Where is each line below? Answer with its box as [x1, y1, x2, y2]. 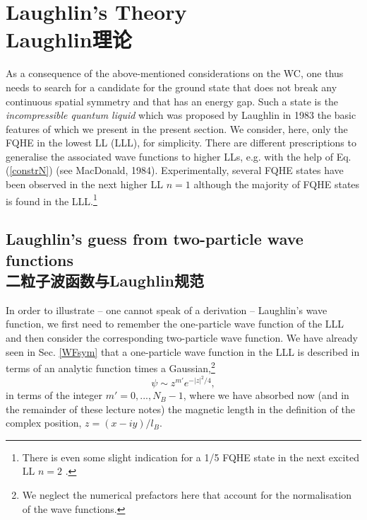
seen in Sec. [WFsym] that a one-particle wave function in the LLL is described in [6, 344, 360, 359]
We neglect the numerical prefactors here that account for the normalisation [22, 487, 352, 502]
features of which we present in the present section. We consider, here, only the [6, 121, 348, 136]
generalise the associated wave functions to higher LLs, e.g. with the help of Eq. [6, 149, 351, 163]
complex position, [6, 415, 82, 430]
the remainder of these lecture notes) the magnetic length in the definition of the [6, 401, 355, 416]
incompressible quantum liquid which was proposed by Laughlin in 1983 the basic [6, 108, 356, 122]
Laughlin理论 [6, 25, 132, 54]
